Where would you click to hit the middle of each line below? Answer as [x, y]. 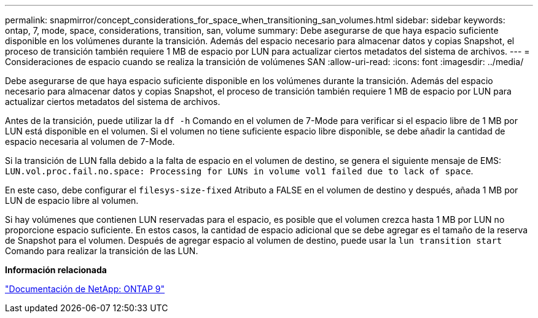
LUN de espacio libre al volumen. [72, 200]
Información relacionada [56, 270]
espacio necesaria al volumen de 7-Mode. [90, 142]
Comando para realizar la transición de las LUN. [102, 251]
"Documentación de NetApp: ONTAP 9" [85, 289]
